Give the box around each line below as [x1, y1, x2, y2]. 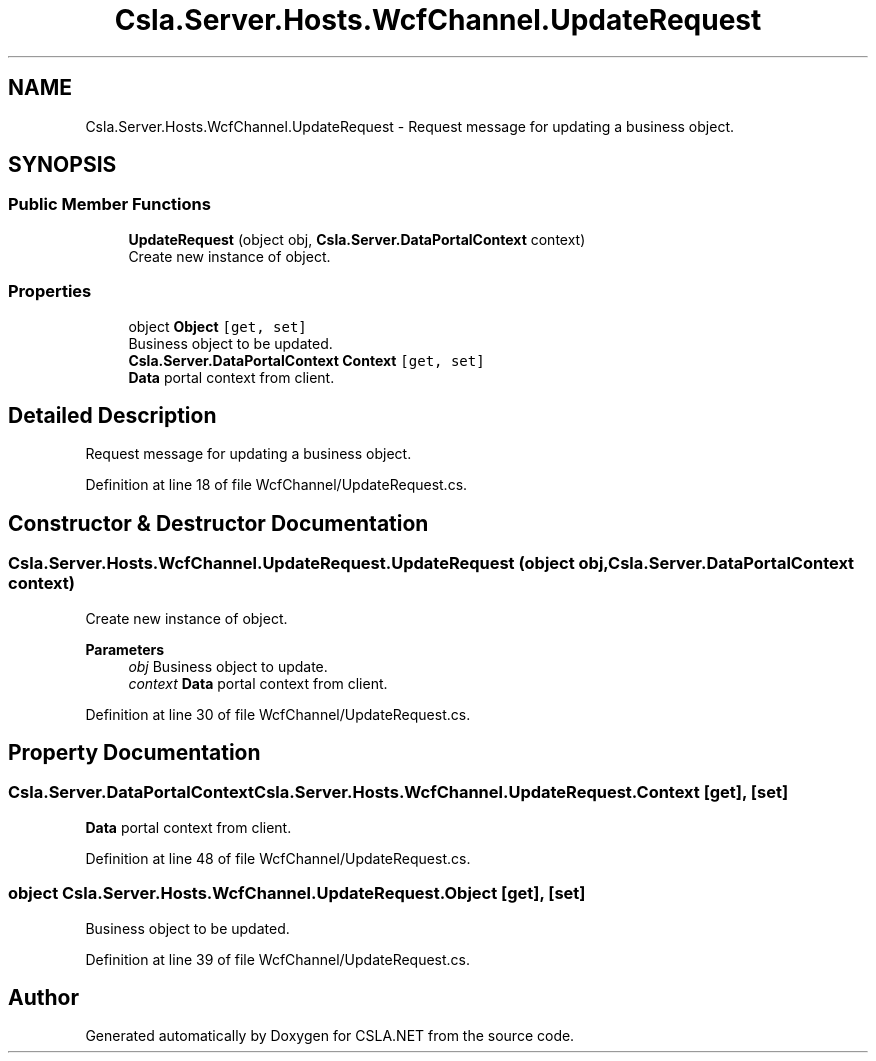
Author [8, 985, 79, 1011]
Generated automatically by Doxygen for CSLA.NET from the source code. [85, 1027, 575, 1045]
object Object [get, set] [128, 317, 307, 335]
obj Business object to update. [128, 657, 328, 675]
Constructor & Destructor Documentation [8, 510, 429, 536]
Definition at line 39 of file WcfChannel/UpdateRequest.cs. [85, 950, 471, 968]
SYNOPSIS [8, 152, 117, 178]
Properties [8, 281, 92, 302]
